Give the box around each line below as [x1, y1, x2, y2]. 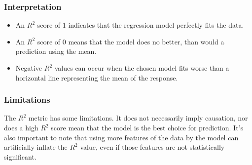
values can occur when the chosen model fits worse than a [54, 63, 229, 73]
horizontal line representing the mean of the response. [15, 72, 178, 82]
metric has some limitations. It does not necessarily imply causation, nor [28, 113, 248, 123]
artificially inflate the [4, 142, 68, 152]
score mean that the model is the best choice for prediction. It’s [51, 123, 244, 132]
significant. [4, 151, 36, 162]
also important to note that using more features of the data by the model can [4, 132, 239, 142]
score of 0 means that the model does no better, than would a [37, 36, 224, 46]
